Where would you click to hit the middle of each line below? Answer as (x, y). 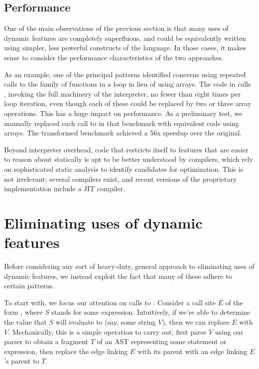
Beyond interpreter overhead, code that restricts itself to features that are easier (126, 149)
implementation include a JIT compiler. (65, 188)
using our (229, 331)
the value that (25, 321)
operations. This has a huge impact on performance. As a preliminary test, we (123, 113)
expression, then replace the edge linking (66, 351)
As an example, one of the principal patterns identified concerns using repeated (125, 74)
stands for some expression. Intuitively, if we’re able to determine (151, 312)
